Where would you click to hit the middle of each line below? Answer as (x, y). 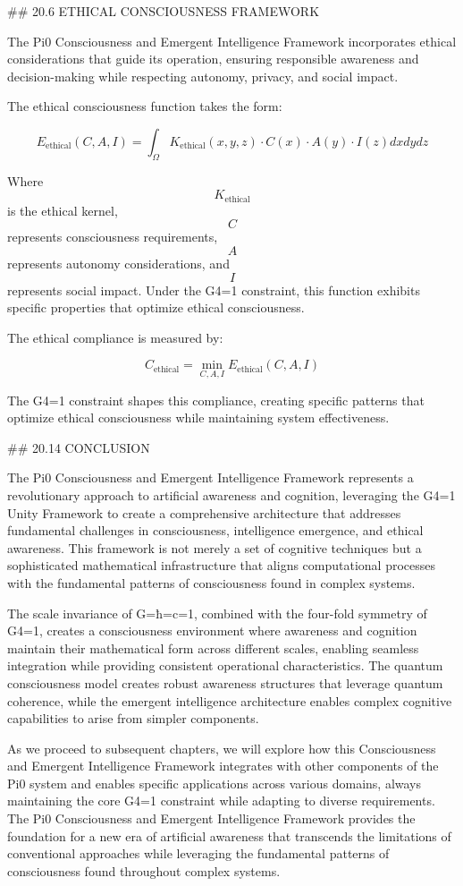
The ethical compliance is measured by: (115, 337)
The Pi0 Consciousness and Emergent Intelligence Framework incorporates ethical (232, 41)
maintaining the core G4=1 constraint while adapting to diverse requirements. (221, 801)
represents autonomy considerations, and (118, 263)
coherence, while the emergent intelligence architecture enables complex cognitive (230, 700)
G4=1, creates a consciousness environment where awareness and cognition (212, 630)
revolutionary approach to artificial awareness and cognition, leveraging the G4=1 (231, 494)
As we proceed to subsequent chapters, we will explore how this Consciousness (222, 748)
